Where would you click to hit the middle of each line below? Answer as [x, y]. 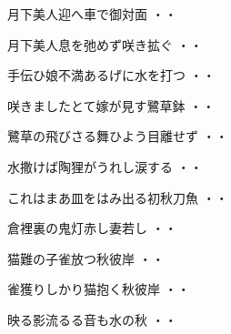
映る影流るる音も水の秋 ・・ [92, 319]
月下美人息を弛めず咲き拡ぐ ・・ [105, 44]
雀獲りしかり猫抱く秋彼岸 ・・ [99, 289]
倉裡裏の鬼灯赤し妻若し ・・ [92, 228]
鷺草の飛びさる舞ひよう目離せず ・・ [118, 136]
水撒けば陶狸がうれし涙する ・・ [105, 166]
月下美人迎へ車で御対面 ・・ [92, 14]
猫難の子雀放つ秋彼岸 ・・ [86, 258]
